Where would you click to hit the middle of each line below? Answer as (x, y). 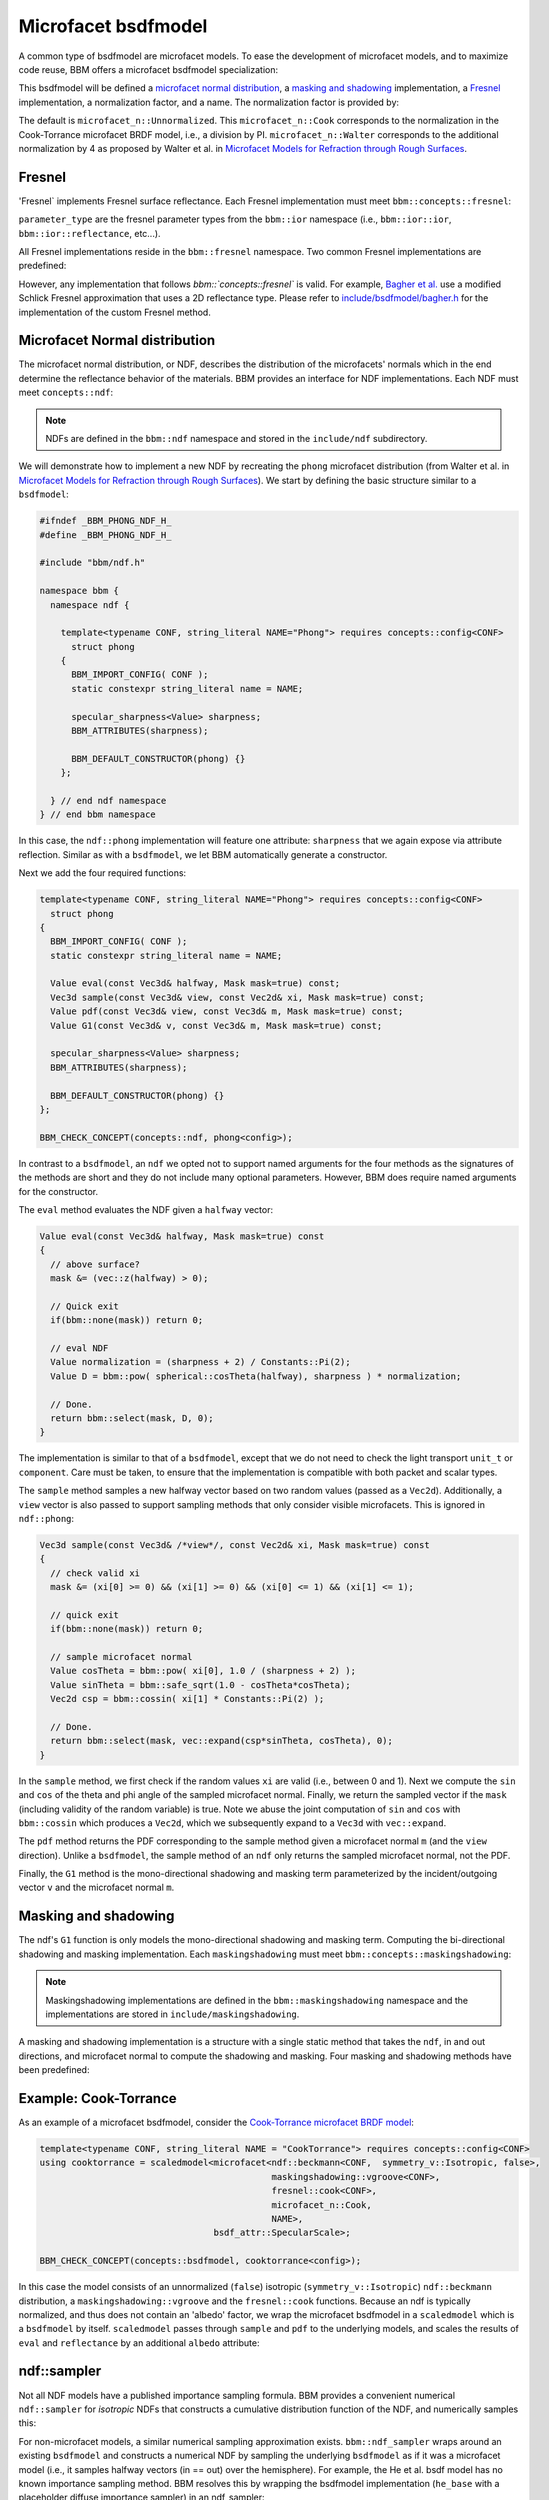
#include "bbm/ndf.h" (92, 563)
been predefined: (54, 2070)
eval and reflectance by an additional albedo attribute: (139, 2342)
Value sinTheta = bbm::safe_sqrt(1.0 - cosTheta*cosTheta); (200, 1684)
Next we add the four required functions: (102, 873)
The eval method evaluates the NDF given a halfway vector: (146, 1209)
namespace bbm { (79, 591)
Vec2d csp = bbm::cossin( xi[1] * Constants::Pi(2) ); (187, 1699)
